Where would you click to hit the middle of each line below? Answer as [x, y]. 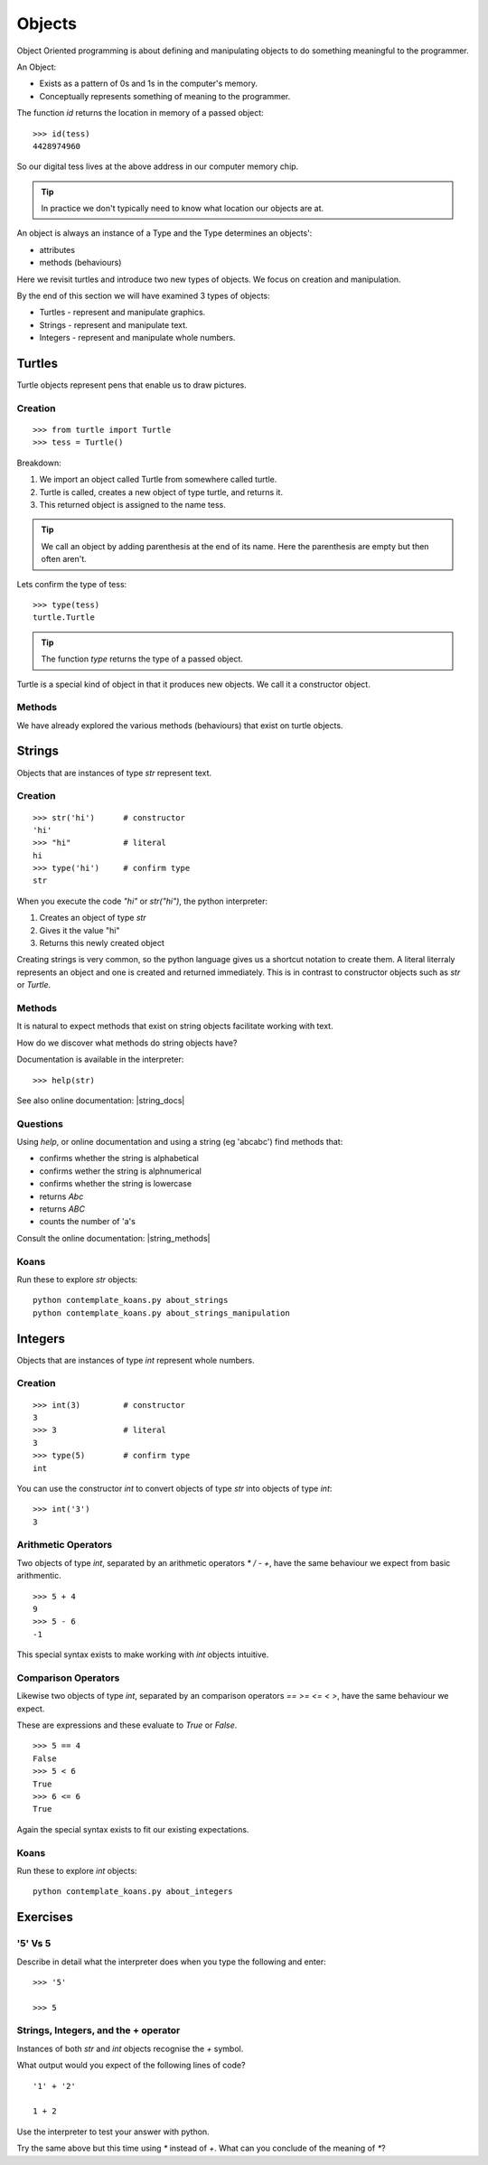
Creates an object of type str [93, 918]
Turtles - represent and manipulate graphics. [122, 313]
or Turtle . [34, 985]
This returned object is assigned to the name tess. [132, 505]
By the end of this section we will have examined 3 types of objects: [143, 296]
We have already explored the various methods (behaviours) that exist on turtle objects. [180, 725]
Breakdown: [39, 463]
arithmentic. [39, 1576]
